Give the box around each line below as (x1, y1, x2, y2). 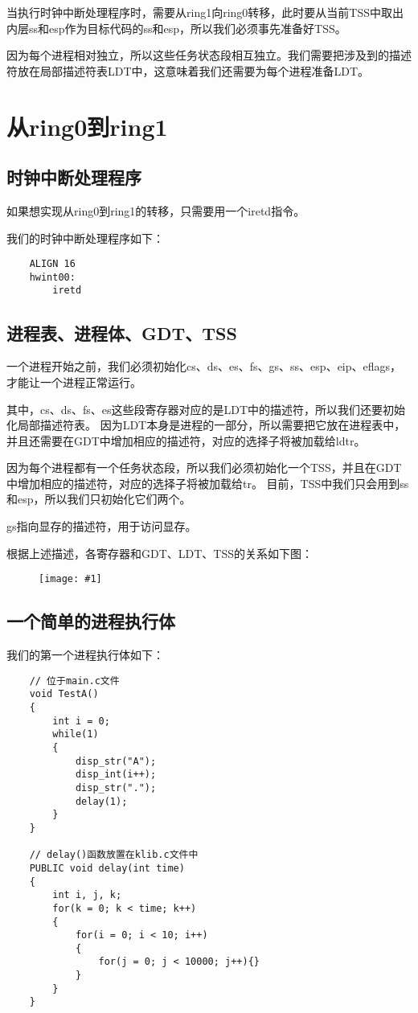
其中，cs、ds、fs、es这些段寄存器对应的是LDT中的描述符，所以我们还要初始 (6, 400, 406, 417)
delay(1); (75, 795, 128, 807)
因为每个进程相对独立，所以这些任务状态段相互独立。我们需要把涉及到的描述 (6, 47, 412, 64)
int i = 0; (52, 715, 110, 727)
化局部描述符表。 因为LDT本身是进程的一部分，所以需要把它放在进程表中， (6, 416, 406, 433)
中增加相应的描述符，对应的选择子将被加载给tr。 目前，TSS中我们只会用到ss (6, 474, 409, 491)
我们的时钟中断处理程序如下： (6, 229, 164, 246)
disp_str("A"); (75, 755, 157, 767)
